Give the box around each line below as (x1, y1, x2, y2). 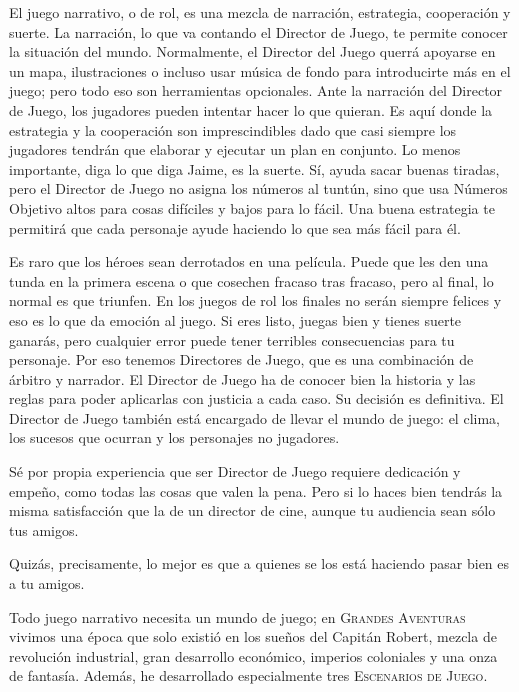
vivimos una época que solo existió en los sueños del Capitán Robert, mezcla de (9, 626, 497, 647)
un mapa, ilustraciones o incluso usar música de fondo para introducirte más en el (9, 60, 511, 81)
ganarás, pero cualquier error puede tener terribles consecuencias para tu (9, 329, 455, 350)
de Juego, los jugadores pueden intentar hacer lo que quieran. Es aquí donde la (9, 99, 493, 120)
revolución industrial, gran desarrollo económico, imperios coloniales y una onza (9, 645, 498, 666)
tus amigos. (9, 519, 79, 540)
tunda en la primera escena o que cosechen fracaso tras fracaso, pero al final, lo (9, 270, 494, 291)
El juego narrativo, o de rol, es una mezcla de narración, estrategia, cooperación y (9, 2, 511, 22)
